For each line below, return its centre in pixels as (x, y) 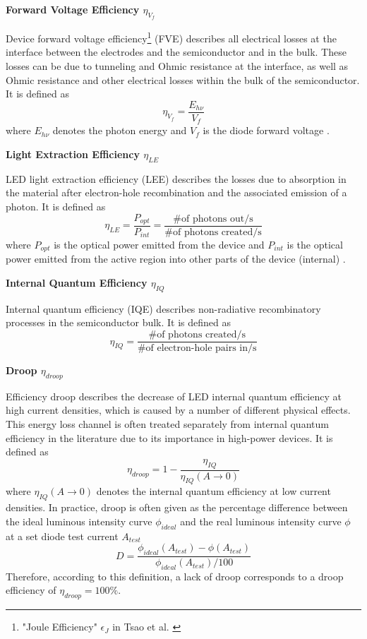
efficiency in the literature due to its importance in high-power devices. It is (169, 437)
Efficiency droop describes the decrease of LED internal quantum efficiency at (174, 396)
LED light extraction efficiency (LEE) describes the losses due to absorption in (176, 178)
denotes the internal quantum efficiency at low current (213, 491)
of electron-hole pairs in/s (201, 348)
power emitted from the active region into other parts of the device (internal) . (176, 259)
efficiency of (31, 590)
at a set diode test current (62, 536)
